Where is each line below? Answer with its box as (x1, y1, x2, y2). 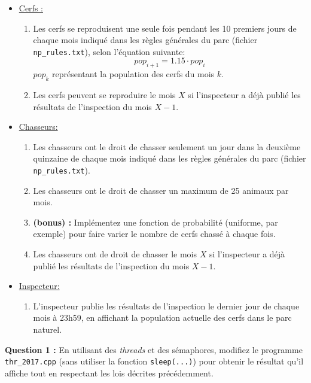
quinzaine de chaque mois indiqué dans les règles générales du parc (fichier (33, 152, 306, 165)
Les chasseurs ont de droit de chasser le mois (33, 248, 197, 260)
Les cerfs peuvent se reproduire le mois (33, 89, 176, 101)
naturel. (33, 323, 62, 335)
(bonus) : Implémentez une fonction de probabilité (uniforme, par (33, 215, 278, 228)
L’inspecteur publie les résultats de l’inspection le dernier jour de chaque (33, 299, 300, 312)
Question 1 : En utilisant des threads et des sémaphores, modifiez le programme (5, 343, 303, 355)
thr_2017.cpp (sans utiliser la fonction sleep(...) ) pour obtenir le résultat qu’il (5, 355, 304, 367)
